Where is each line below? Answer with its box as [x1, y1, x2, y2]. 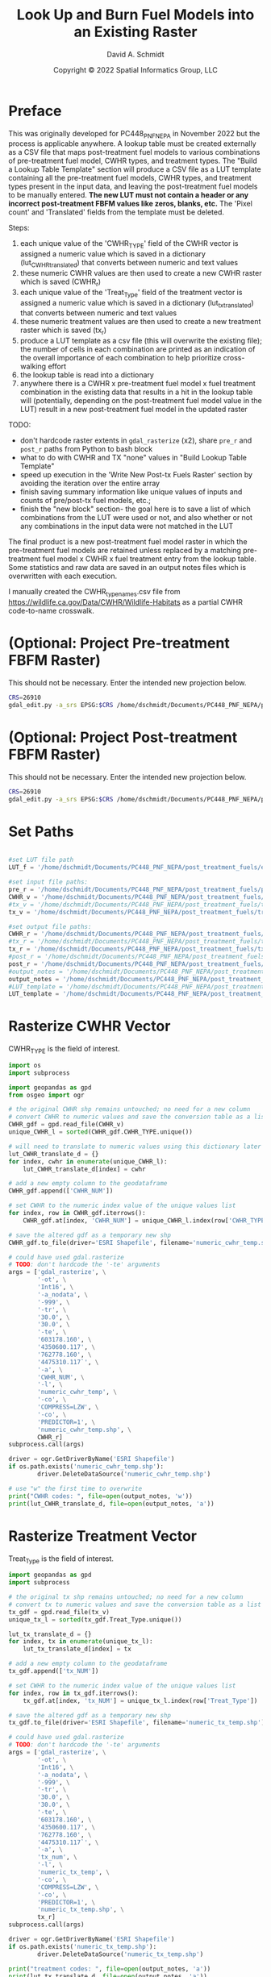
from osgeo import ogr [8, 1091, 85, 1099]
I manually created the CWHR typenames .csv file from [8, 587, 181, 598]
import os [8, 1061, 42, 1069]
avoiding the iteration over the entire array [19, 478, 160, 489]
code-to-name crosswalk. [8, 606, 94, 616]
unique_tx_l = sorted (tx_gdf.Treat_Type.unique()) [8, 1615, 182, 1624]
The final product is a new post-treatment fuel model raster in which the [8, 537, 248, 547]
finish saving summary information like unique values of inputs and [19, 487, 243, 497]
